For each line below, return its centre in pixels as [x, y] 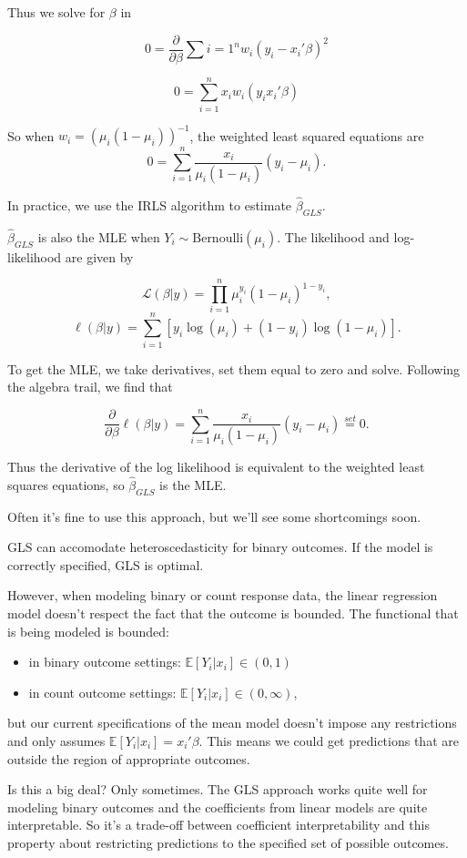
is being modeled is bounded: [88, 631]
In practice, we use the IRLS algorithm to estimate [150, 204]
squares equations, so [66, 484]
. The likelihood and [333, 236]
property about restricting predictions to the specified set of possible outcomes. [228, 842]
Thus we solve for [56, 12]
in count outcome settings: [102, 692]
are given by [99, 256]
